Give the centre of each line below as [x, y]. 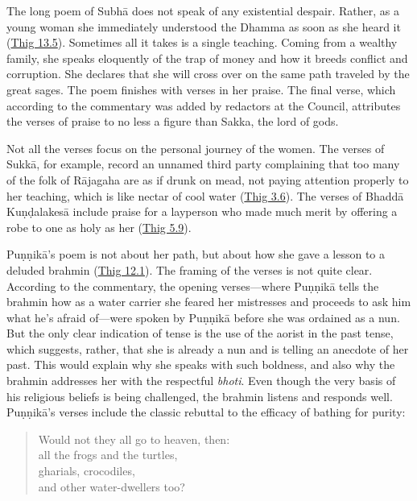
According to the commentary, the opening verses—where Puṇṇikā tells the [193, 286]
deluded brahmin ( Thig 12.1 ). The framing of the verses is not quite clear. [190, 269]
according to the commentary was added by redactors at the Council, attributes [204, 105]
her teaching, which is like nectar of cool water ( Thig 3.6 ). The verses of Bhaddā [205, 195]
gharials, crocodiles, [87, 471]
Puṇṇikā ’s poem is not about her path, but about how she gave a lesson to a [196, 254]
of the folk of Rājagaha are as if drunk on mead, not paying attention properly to [208, 179]
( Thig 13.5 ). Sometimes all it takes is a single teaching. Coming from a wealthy [202, 42]
